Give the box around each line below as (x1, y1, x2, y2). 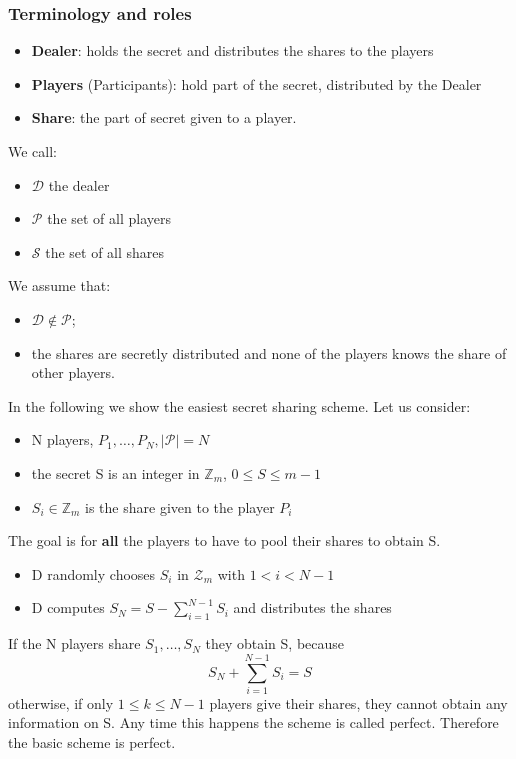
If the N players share (8, 633, 141, 654)
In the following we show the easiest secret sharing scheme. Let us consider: (8, 395, 471, 416)
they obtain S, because (205, 633, 345, 654)
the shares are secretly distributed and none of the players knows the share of (31, 342, 507, 363)
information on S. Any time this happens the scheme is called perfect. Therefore (8, 712, 499, 733)
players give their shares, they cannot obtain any (209, 692, 508, 713)
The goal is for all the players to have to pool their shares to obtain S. (8, 530, 441, 551)
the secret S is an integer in (31, 462, 200, 483)
